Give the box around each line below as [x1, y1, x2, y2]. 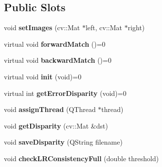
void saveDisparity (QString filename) [4, 137, 123, 147]
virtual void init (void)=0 [4, 71, 82, 81]
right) [127, 22, 145, 33]
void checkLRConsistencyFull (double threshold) [4, 153, 159, 163]
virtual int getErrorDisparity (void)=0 [4, 88, 126, 98]
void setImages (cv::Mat [4, 22, 80, 33]
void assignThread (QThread [4, 104, 96, 114]
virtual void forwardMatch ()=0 [4, 38, 106, 49]
